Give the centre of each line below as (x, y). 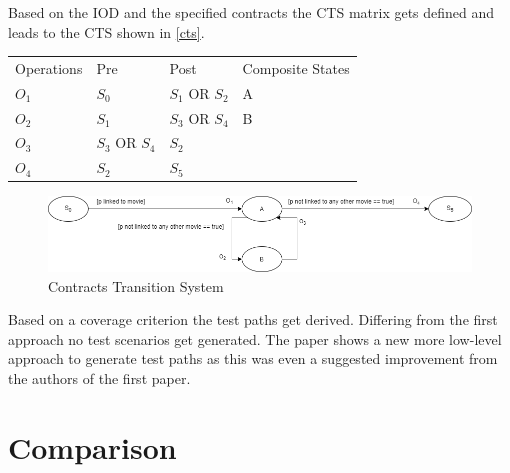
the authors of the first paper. (99, 377)
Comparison (92, 446)
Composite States (296, 67)
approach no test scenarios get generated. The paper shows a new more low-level (255, 338)
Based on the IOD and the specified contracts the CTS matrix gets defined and (251, 12)
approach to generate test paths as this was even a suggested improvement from (253, 358)
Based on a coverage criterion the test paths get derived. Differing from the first (253, 319)
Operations (49, 67)
